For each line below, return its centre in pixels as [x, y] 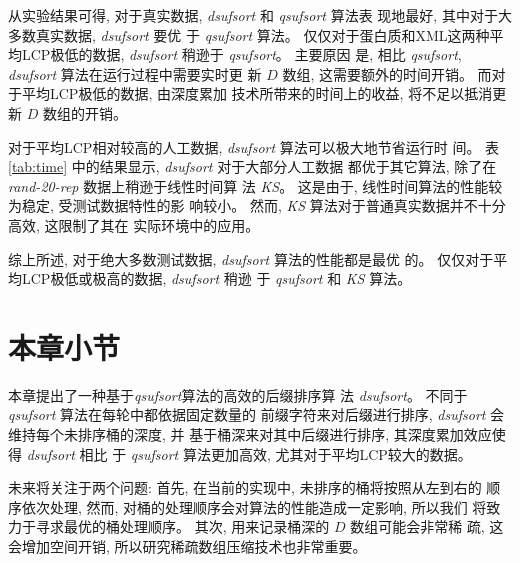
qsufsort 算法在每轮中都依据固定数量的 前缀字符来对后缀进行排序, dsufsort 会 [256, 414]
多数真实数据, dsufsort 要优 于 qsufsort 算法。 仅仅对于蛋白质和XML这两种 [249, 34]
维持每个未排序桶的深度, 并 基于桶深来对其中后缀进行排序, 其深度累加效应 [250, 434]
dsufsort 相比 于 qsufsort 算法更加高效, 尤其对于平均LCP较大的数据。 [249, 453]
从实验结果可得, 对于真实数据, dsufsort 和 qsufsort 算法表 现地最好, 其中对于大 [260, 15]
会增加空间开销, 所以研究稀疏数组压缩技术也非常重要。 [187, 546]
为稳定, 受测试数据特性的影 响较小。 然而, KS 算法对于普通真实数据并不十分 [257, 205]
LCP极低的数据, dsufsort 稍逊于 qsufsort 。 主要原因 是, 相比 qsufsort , [241, 54]
